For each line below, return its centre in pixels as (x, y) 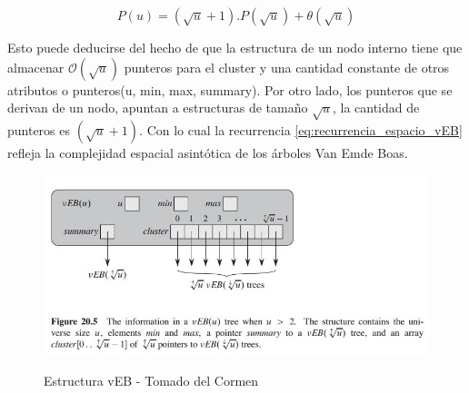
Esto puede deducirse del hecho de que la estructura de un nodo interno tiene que (235, 47)
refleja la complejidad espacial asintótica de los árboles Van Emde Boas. (208, 152)
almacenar (36, 67)
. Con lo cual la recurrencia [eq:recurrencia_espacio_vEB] (301, 129)
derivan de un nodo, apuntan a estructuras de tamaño (158, 108)
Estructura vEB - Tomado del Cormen (151, 380)
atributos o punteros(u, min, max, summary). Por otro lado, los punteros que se (230, 89)
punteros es (39, 129)
